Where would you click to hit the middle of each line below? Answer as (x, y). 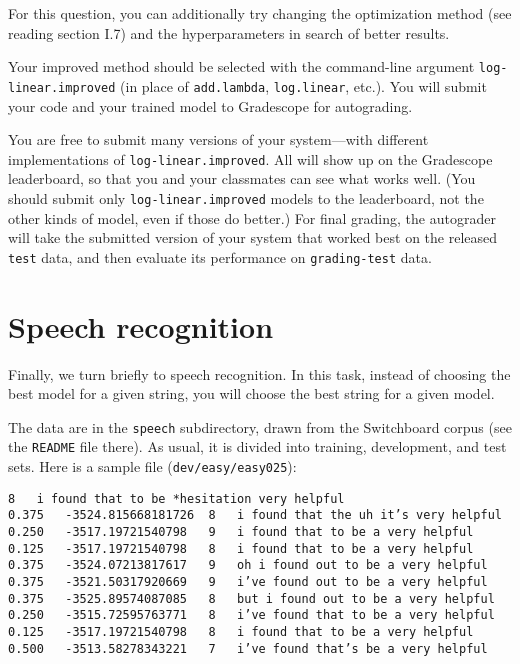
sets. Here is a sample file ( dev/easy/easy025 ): (152, 466)
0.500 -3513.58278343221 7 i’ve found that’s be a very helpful (248, 648)
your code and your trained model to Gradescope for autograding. (210, 105)
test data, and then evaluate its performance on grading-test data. (220, 256)
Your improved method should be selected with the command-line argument (241, 66)
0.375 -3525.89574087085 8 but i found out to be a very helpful (251, 598)
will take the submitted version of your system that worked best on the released (253, 237)
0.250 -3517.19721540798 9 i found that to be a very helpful (241, 532)
